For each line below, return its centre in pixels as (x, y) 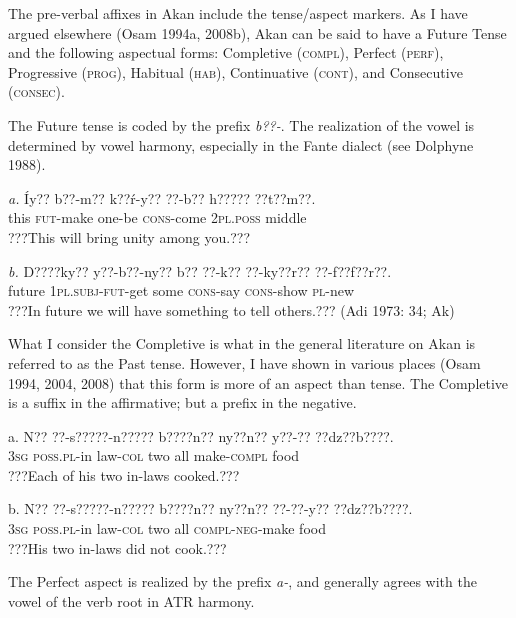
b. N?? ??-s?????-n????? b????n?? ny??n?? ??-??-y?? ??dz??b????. (210, 508)
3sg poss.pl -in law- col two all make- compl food (154, 455)
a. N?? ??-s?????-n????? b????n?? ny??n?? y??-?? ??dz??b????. (201, 435)
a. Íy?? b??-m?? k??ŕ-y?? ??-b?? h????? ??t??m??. (162, 197)
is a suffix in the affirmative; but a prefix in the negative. (182, 402)
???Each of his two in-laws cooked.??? (124, 474)
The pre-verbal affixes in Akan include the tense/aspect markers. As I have (238, 13)
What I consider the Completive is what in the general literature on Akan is (242, 343)
